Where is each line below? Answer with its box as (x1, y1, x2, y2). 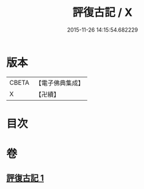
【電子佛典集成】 (35, 79, 84, 87)
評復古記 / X (72, 5, 133, 20)
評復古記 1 (6, 173, 45, 184)
